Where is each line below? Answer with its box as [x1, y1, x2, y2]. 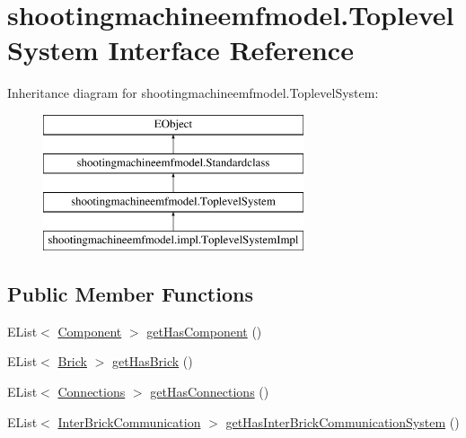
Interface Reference [108, 31, 354, 68]
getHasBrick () [111, 352, 193, 371]
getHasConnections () [150, 382, 269, 401]
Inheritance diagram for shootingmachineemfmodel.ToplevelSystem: [7, 83, 379, 102]
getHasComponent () [146, 321, 262, 340]
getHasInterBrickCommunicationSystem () [225, 412, 460, 431]
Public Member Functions [7, 280, 253, 308]
